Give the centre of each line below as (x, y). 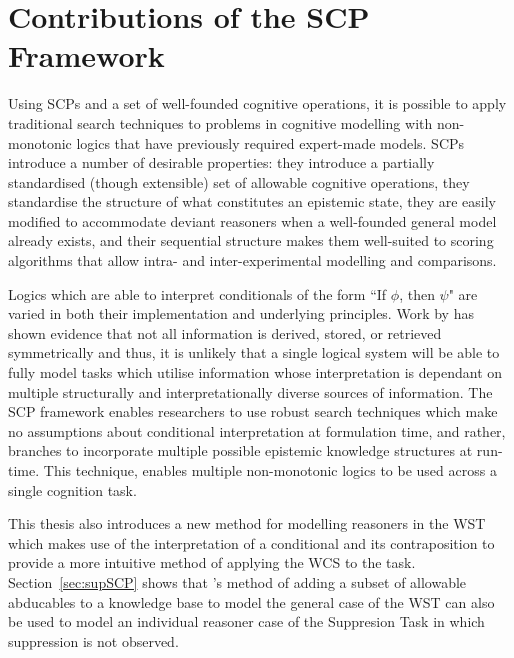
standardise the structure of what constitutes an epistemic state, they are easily (252, 201)
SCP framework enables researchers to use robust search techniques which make (253, 411)
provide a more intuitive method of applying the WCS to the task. (212, 562)
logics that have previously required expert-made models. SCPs (270, 142)
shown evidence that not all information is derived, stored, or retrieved (225, 332)
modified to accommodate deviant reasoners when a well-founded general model (252, 220)
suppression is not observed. (93, 640)
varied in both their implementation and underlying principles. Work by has (241, 313)
